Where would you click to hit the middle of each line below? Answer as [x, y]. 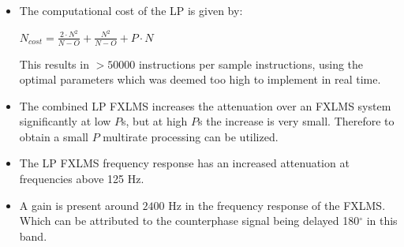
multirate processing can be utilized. [191, 136]
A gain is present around [79, 205]
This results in [54, 64]
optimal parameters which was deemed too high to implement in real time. [200, 79]
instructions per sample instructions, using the [251, 64]
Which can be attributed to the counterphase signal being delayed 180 [189, 221]
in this [382, 221]
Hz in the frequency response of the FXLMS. [277, 205]
